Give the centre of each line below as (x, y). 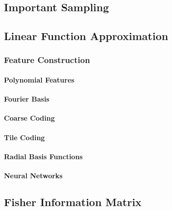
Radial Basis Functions (43, 156)
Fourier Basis (27, 99)
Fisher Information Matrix (73, 201)
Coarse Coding (29, 118)
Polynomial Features (39, 80)
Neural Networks (33, 175)
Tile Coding (25, 137)
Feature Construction (47, 60)
